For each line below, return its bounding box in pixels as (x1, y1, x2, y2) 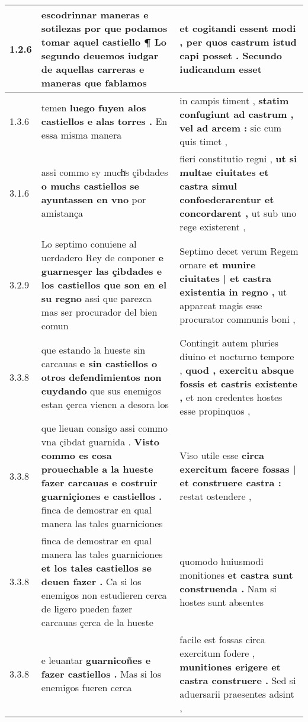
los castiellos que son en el (41, 278, 167, 291)
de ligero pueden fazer (41, 602, 133, 615)
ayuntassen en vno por (41, 192, 146, 206)
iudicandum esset (179, 62, 262, 76)
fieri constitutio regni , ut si (179, 152, 297, 165)
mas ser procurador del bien (41, 305, 158, 319)
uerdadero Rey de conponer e (41, 251, 163, 264)
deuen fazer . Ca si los (41, 575, 142, 588)
